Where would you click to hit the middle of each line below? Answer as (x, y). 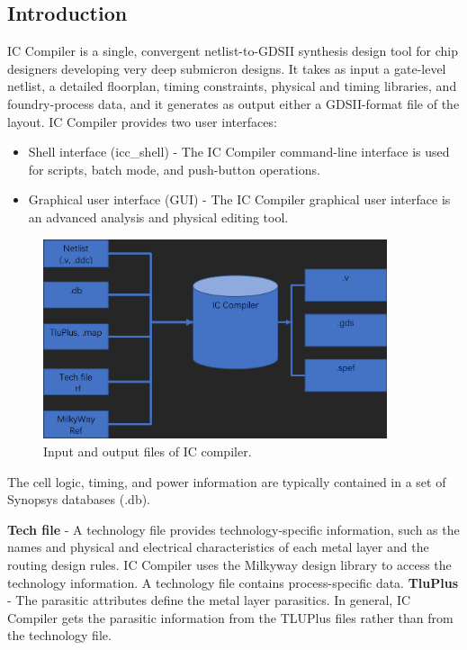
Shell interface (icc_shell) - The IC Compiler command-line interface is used (239, 152)
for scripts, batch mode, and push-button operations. (174, 169)
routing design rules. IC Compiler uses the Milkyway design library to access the (229, 565)
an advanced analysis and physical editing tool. (158, 217)
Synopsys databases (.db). (79, 499)
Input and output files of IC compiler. (148, 451)
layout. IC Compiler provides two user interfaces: (142, 121)
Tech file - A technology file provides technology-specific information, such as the (233, 529)
